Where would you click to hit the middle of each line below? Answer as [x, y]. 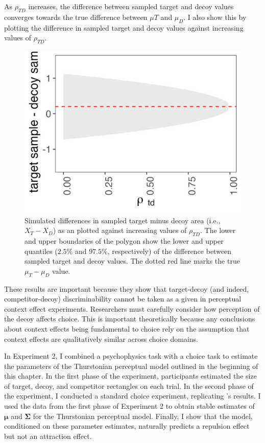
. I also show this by [215, 17]
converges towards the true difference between [76, 17]
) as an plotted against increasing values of [120, 230]
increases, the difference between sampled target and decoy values [131, 6]
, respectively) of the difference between [170, 251]
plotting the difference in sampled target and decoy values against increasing [124, 27]
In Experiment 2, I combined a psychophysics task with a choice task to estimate [131, 356]
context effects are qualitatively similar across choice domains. [101, 339]
